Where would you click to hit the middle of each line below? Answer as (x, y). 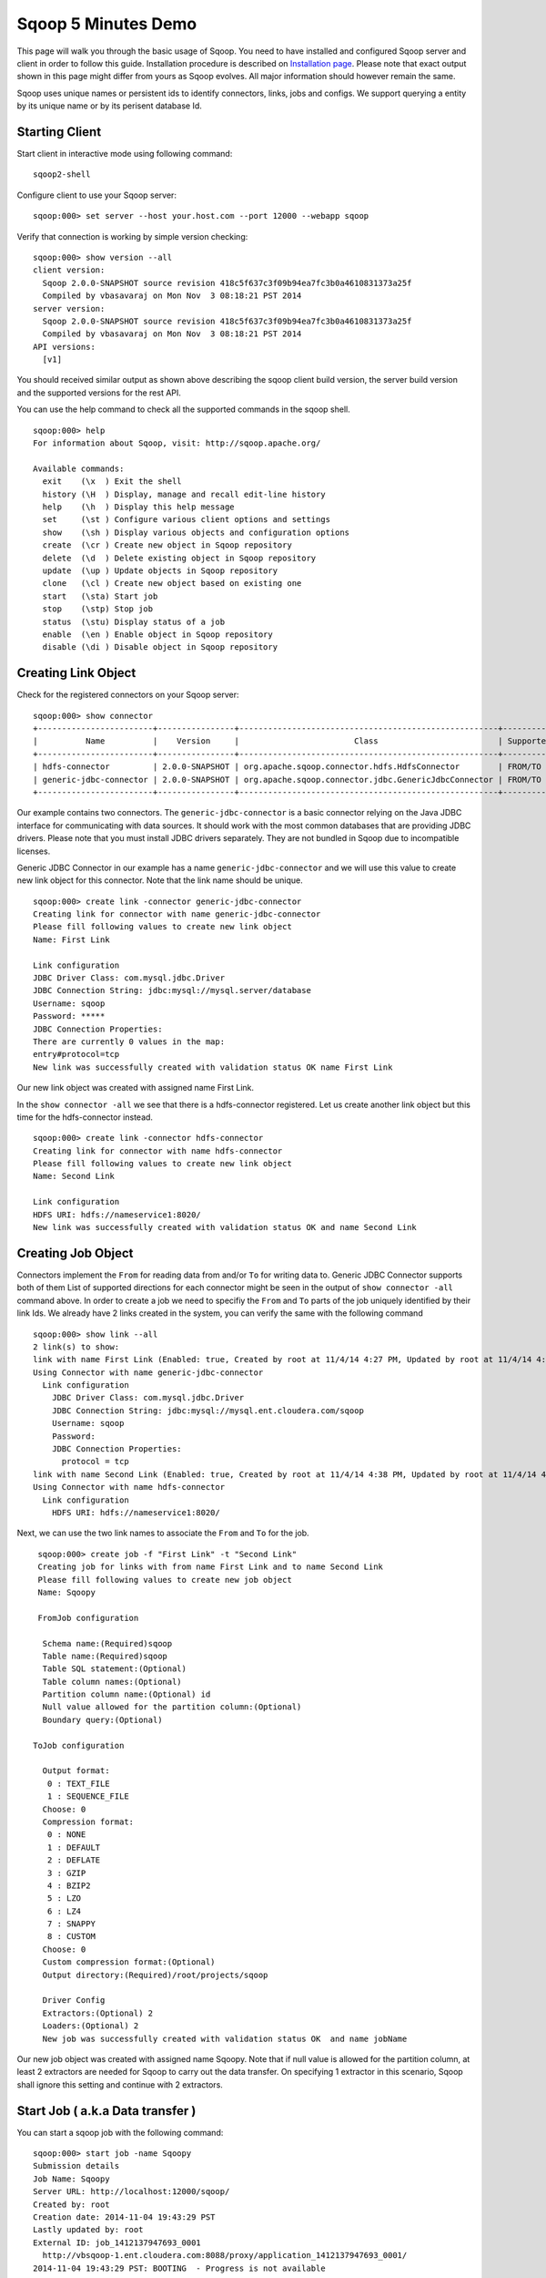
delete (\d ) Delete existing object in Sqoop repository (179, 558)
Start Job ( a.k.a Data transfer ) (106, 2111)
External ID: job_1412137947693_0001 (117, 2242)
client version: (69, 270)
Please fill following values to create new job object (165, 1580)
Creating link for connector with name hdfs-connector (158, 1151)
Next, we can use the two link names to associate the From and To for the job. (163, 1533)
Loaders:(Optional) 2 (91, 2026)
